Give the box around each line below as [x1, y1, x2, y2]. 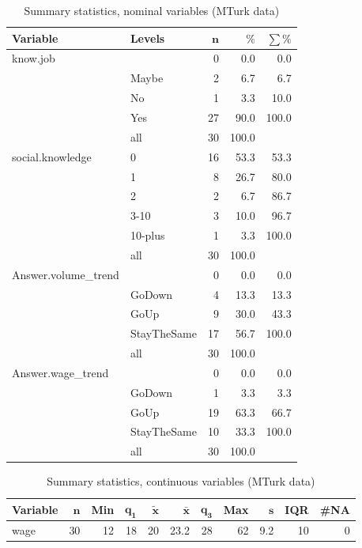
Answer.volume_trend [12, 266, 119, 282]
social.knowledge [12, 148, 92, 164]
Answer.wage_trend [12, 364, 109, 380]
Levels [130, 29, 165, 46]
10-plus [130, 227, 165, 244]
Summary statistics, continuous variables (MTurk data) [47, 473, 315, 489]
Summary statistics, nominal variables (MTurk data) [24, 2, 280, 18]
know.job [12, 50, 55, 66]
